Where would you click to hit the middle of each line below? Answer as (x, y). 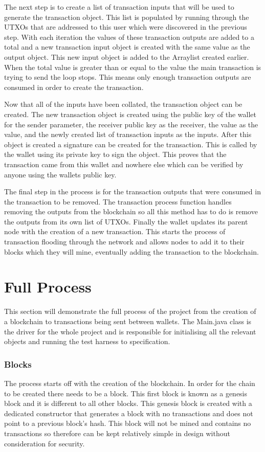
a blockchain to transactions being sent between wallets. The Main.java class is (128, 321)
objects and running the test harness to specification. (87, 341)
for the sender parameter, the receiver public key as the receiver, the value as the (131, 124)
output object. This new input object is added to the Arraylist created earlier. (127, 56)
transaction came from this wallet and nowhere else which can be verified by (124, 164)
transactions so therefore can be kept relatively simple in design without (117, 433)
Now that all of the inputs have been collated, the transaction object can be (123, 104)
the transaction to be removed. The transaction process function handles (118, 201)
